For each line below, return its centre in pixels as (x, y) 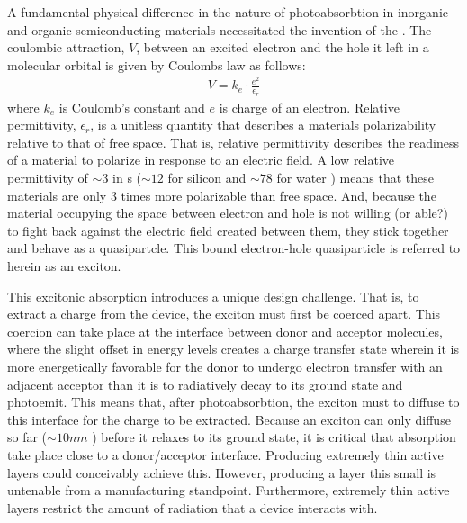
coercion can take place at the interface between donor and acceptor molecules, (225, 331)
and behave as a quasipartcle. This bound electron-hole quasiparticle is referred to (234, 248)
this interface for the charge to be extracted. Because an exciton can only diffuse (229, 419)
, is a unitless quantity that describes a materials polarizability (263, 125)
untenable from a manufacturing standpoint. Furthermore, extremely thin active (229, 490)
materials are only (57, 195)
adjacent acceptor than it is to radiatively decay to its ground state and (205, 384)
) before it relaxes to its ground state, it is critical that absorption (274, 437)
